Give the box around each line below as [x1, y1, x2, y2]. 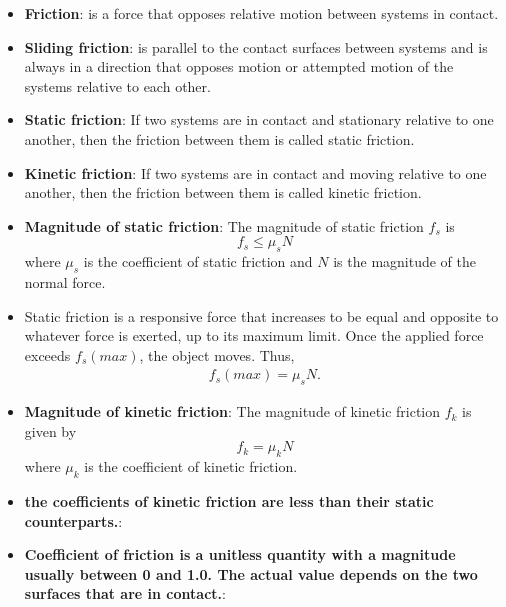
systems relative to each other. [24, 75, 211, 96]
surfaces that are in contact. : [24, 583, 226, 604]
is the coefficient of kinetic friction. [84, 456, 298, 477]
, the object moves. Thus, [139, 344, 295, 365]
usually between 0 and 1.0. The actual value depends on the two [24, 563, 478, 584]
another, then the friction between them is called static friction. [24, 128, 415, 149]
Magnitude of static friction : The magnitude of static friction [24, 215, 424, 236]
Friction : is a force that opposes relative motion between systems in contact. [24, 3, 499, 23]
